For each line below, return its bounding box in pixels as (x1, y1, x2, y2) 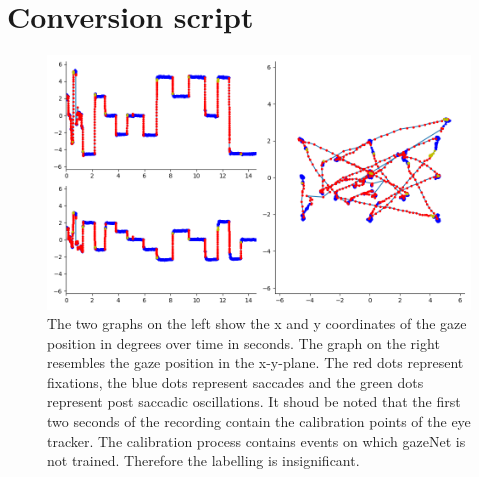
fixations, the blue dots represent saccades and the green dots (47, 371, 424, 392)
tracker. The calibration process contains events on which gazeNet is (47, 430, 466, 451)
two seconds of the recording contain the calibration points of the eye (47, 411, 471, 432)
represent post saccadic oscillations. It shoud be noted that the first (47, 391, 461, 412)
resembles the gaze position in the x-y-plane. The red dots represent (47, 352, 464, 373)
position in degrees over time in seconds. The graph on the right (47, 332, 440, 353)
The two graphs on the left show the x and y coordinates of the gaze (47, 313, 467, 334)
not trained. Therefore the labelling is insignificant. (47, 450, 360, 471)
